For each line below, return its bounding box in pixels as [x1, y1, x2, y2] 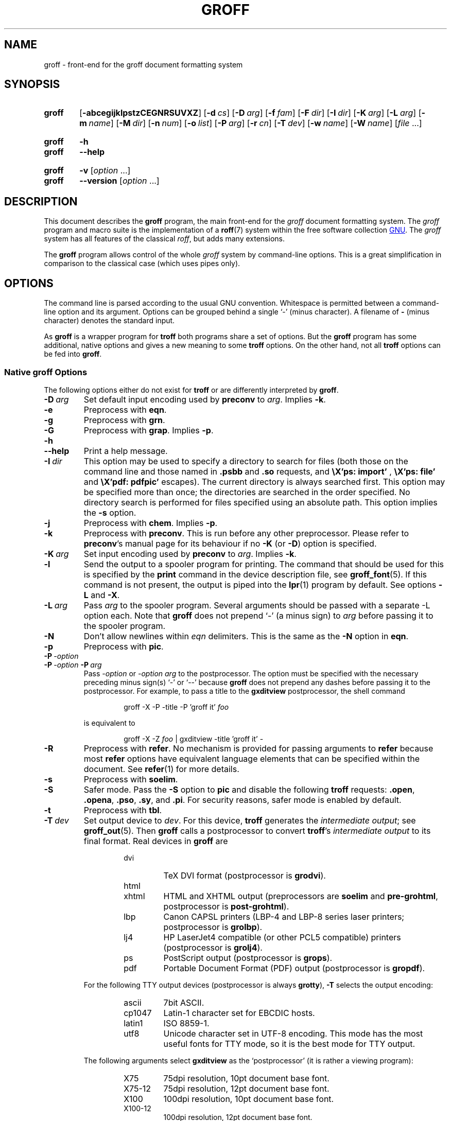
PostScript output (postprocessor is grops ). [163, 952, 333, 963]
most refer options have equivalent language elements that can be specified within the [83, 753, 420, 764]
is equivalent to [83, 718, 135, 727]
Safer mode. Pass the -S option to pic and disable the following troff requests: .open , [83, 784, 415, 795]
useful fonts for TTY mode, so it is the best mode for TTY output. [163, 1038, 415, 1049]
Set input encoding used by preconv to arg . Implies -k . [83, 548, 297, 559]
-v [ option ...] [79, 165, 131, 176]
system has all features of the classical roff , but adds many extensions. [44, 234, 285, 243]
